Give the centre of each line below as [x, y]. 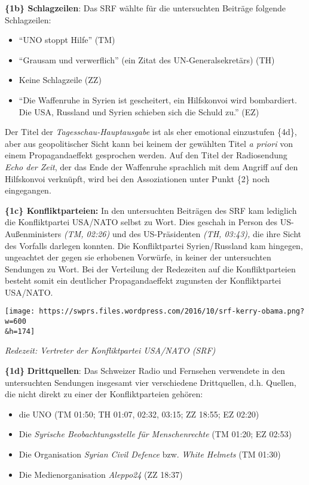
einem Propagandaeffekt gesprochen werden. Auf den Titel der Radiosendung [146, 155]
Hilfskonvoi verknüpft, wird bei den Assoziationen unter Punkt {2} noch [137, 178]
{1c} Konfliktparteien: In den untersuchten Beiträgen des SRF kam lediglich [151, 210]
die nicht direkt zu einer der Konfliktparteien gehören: [104, 394]
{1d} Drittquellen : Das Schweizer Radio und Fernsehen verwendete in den [145, 371]
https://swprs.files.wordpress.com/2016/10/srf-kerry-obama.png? [172, 311]
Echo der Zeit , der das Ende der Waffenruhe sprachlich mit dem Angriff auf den [152, 166]
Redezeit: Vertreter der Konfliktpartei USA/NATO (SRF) [110, 350]
